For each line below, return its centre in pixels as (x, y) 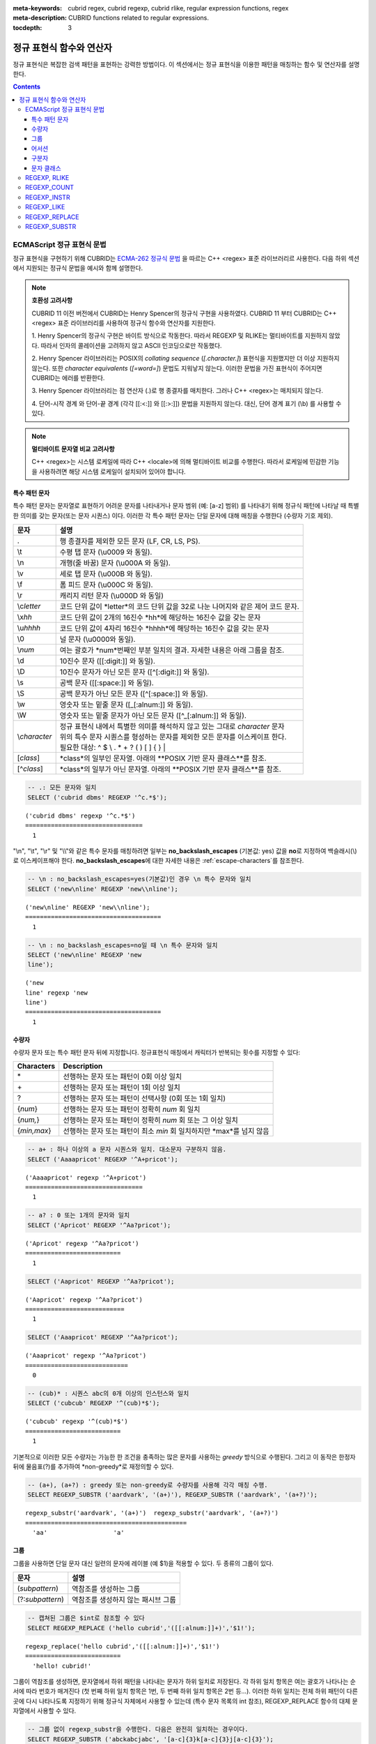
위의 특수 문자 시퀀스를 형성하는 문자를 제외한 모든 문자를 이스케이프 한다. (173, 737)
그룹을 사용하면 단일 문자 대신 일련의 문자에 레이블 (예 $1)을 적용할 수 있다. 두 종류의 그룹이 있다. (143, 1563)
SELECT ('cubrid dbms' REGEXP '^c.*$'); (97, 797)
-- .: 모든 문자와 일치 (62, 788)
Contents (27, 87)
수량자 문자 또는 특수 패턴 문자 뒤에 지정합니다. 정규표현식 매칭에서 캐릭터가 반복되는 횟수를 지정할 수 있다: (157, 1053)
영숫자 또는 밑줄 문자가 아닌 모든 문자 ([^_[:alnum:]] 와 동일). (153, 715)
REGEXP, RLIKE (47, 177)
